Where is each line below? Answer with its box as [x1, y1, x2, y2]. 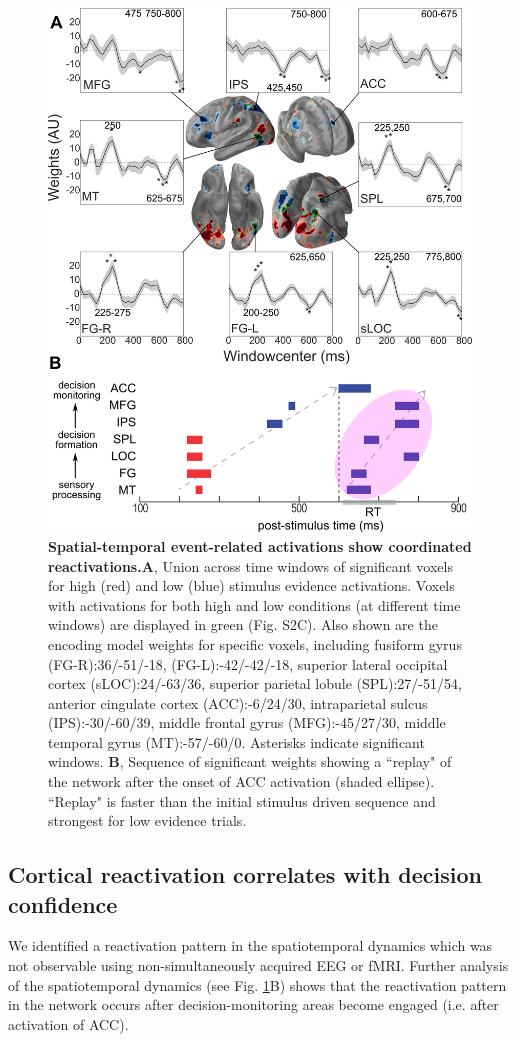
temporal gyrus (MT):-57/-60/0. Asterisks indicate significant [48, 731, 425, 752]
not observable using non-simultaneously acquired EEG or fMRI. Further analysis [8, 955, 509, 976]
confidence [8, 888, 118, 919]
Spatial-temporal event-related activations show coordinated [48, 535, 472, 556]
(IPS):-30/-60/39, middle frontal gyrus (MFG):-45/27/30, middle [48, 712, 446, 733]
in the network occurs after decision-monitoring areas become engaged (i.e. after [8, 994, 499, 1015]
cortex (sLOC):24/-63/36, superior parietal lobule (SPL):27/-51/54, [48, 673, 462, 694]
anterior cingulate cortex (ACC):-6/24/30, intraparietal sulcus [48, 692, 428, 713]
